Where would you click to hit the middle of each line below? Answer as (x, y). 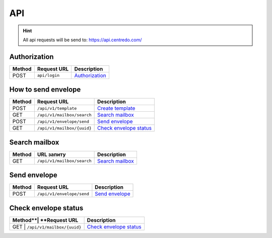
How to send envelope (45, 90)
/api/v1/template (57, 108)
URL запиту (51, 154)
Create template (116, 108)
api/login (48, 75)
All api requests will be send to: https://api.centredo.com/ (82, 40)
